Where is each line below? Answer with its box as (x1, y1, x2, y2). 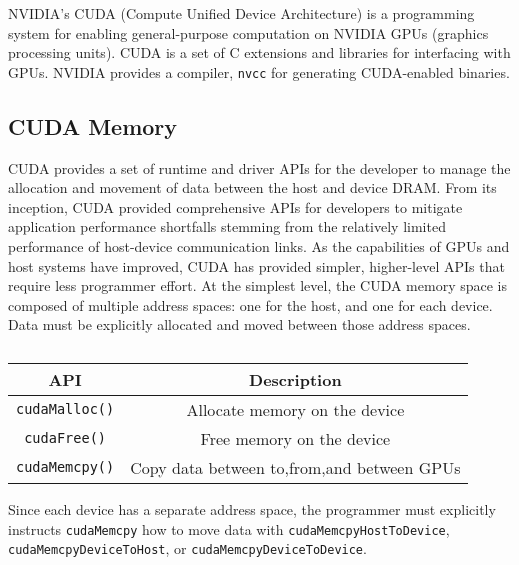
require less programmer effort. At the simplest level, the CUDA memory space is (8, 275, 507, 296)
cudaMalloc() (16, 401, 115, 418)
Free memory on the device (200, 426, 391, 450)
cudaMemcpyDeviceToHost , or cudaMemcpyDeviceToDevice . (8, 538, 367, 559)
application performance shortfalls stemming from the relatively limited (8, 216, 446, 237)
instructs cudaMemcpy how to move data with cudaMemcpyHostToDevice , (8, 518, 450, 539)
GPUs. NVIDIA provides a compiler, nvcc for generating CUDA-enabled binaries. (8, 61, 510, 82)
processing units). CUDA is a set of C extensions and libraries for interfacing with (8, 42, 511, 63)
